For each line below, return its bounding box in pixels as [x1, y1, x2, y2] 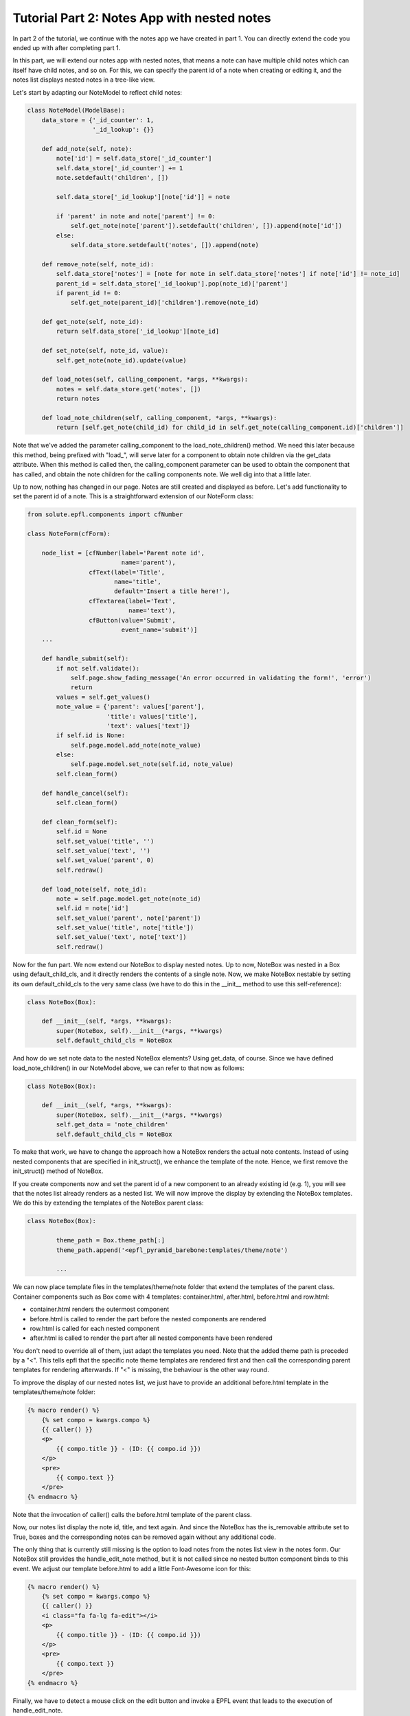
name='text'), [128, 607, 176, 614]
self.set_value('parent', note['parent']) [56, 914, 202, 922]
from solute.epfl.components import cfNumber [27, 511, 183, 518]
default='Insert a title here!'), [113, 588, 230, 595]
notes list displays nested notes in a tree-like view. [12, 76, 155, 84]
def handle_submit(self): [41, 655, 129, 662]
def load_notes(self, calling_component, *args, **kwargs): [41, 375, 249, 384]
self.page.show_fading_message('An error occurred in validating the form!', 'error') [70, 673, 372, 682]
